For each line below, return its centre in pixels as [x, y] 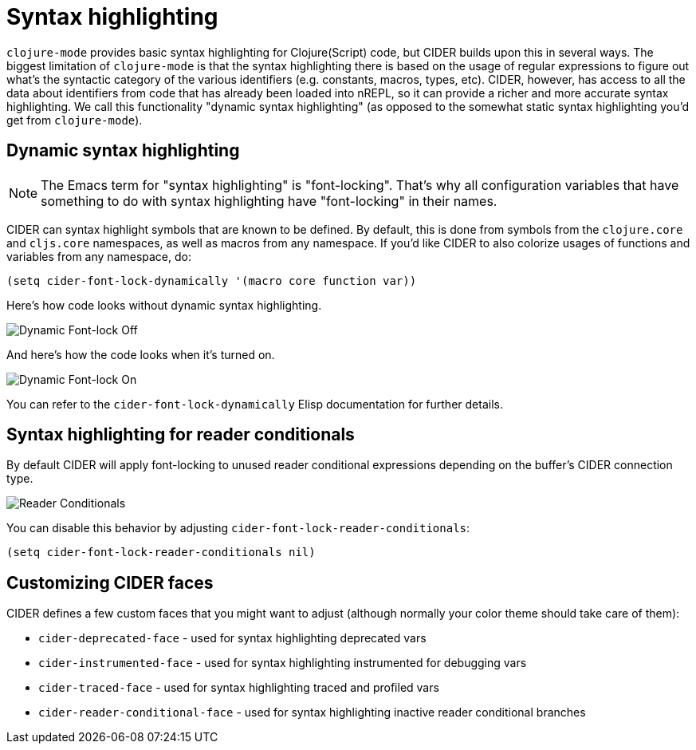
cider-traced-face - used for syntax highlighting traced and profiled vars [239, 688]
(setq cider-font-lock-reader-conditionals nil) [161, 553]
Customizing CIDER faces [110, 582]
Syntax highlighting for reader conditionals [181, 435]
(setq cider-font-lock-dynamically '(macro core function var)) [212, 280]
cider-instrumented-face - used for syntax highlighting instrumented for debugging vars [283, 663]
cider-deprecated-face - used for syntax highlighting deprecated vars [232, 638]
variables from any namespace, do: [99, 256]
